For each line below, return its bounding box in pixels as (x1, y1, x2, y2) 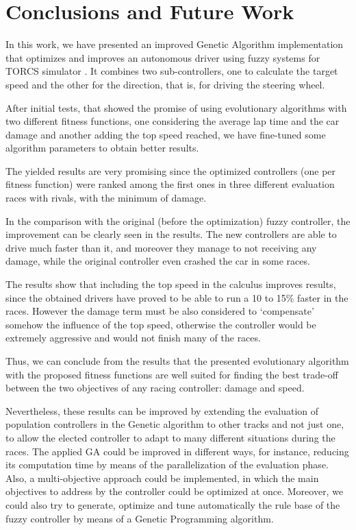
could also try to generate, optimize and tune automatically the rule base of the (5, 497, 340, 511)
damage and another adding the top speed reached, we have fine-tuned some (5, 127, 326, 141)
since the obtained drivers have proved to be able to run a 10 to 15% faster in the (5, 290, 348, 304)
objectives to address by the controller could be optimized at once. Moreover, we (5, 484, 344, 498)
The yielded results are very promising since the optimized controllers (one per (5, 163, 336, 178)
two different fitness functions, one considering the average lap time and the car (5, 114, 340, 128)
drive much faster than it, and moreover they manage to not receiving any (5, 240, 317, 254)
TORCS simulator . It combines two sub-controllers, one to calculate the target (5, 64, 338, 78)
